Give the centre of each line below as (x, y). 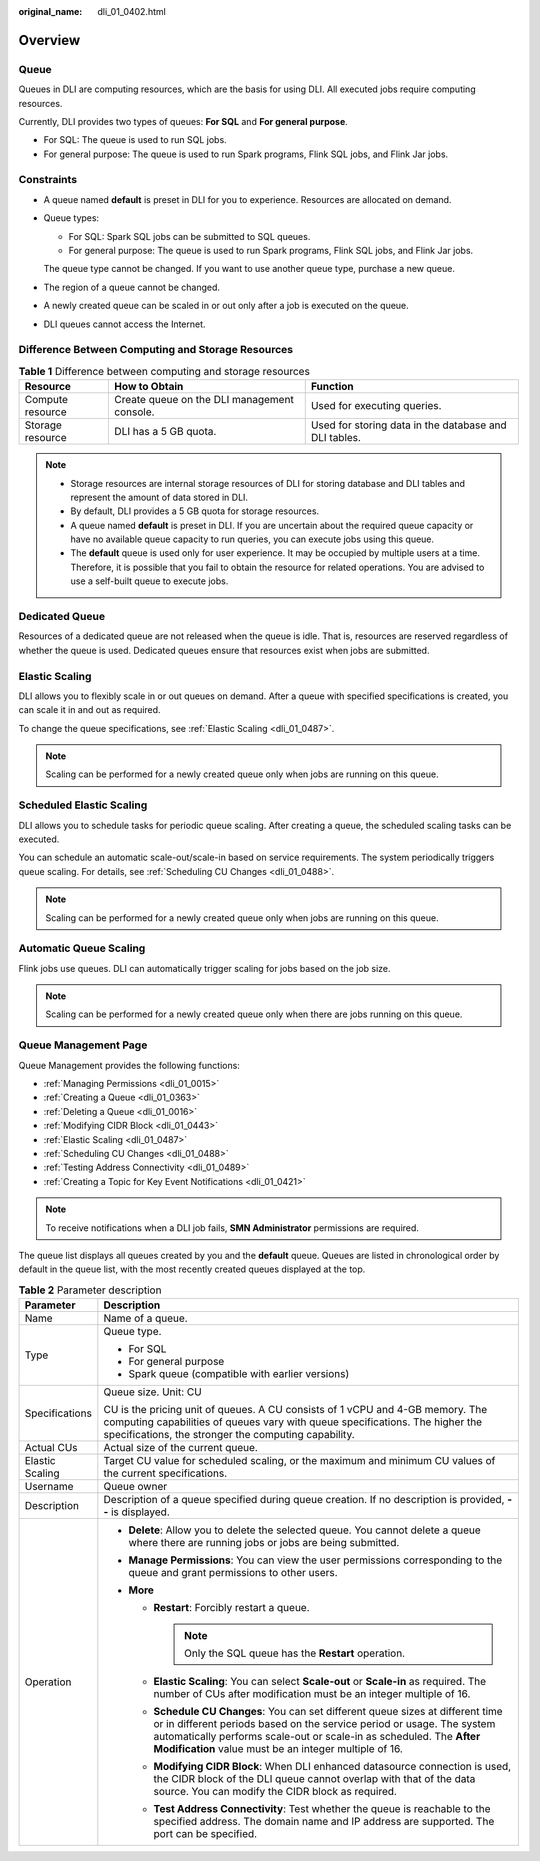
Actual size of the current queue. (181, 1448)
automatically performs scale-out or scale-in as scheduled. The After (317, 1737)
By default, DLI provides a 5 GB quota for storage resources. (195, 511)
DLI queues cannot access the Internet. (124, 324)
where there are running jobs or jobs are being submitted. (264, 1543)
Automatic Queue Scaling (82, 948)
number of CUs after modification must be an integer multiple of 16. (312, 1694)
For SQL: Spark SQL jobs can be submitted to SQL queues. (189, 236)
